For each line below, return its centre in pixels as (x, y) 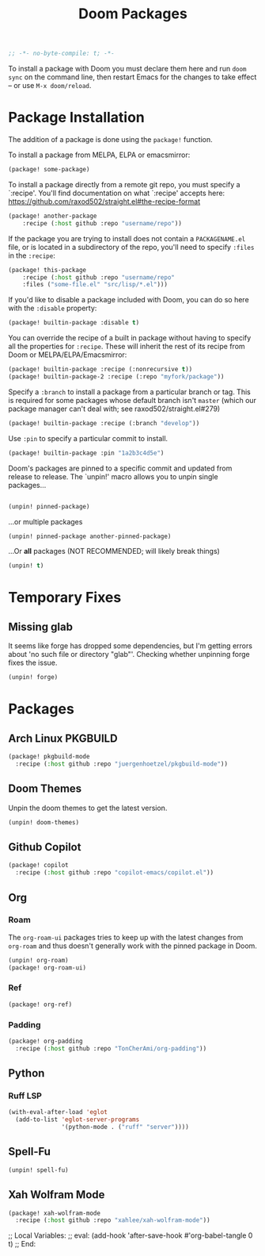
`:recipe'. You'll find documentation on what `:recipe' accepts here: (117, 193)
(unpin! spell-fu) (38, 1170)
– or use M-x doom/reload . (50, 86)
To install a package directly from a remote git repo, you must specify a (124, 184)
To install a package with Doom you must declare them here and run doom (127, 69)
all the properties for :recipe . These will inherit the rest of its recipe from (127, 347)
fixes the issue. (33, 663)
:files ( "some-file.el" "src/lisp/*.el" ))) (95, 285)
